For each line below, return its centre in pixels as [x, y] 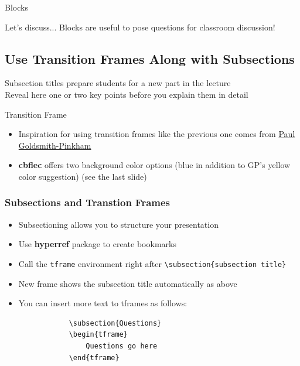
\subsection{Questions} [115, 323]
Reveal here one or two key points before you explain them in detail [127, 94]
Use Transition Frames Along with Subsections [150, 58]
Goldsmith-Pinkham [55, 145]
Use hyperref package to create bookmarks [97, 244]
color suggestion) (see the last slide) [83, 176]
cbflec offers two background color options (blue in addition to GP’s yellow [154, 165]
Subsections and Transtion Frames [88, 202]
